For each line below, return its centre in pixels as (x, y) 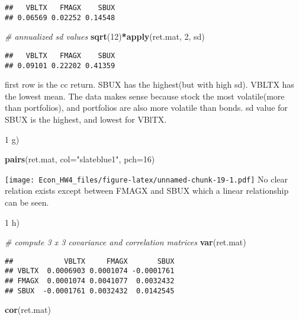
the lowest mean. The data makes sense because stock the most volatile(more (145, 96)
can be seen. (27, 202)
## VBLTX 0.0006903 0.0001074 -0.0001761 (90, 271)
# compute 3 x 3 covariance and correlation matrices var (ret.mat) (126, 242)
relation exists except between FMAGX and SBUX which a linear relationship (147, 191)
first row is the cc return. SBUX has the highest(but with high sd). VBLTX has (149, 84)
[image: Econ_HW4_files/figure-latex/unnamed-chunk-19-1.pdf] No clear (147, 179)
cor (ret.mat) (28, 310)
